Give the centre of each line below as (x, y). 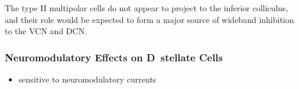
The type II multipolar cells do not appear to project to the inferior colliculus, (147, 8)
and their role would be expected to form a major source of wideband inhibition (149, 19)
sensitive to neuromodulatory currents (87, 79)
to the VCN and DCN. (46, 31)
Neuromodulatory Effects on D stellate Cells (114, 57)
